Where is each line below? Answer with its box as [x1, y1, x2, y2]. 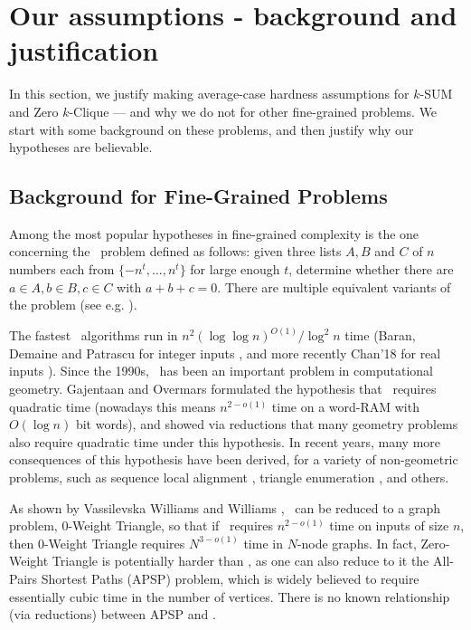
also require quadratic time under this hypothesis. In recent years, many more [9, 432, 441, 451]
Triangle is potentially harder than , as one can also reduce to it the [52, 551, 429, 570]
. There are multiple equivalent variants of [217, 277, 451, 296]
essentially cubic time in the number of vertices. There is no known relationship [9, 587, 450, 606]
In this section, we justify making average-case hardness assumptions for [9, 84, 410, 103]
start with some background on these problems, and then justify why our [9, 119, 414, 138]
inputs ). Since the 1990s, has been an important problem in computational [9, 361, 433, 380]
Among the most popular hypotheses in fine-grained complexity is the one [9, 224, 419, 243]
